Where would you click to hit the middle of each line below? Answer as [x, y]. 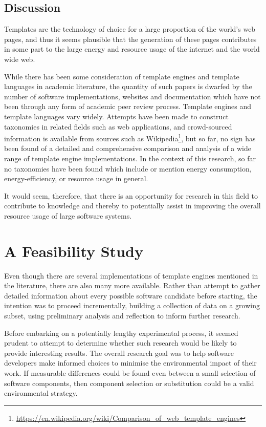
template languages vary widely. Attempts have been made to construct [116, 116]
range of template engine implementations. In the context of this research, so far [130, 158]
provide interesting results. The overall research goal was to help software [119, 353]
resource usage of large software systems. [68, 215]
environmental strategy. [41, 393]
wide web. [20, 59]
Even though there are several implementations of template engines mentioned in [131, 275]
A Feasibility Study [74, 251]
